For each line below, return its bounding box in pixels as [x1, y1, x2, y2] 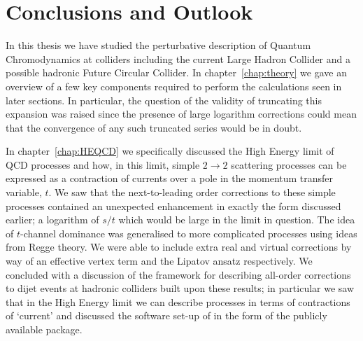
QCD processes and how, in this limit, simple [6, 157, 200, 172]
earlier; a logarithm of [6, 212, 99, 227]
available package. [6, 322, 83, 336]
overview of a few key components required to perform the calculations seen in [6, 78, 342, 93]
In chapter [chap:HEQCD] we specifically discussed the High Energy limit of [6, 144, 334, 158]
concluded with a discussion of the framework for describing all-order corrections [6, 267, 351, 281]
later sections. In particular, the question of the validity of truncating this [6, 92, 322, 107]
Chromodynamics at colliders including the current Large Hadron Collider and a [6, 51, 350, 66]
